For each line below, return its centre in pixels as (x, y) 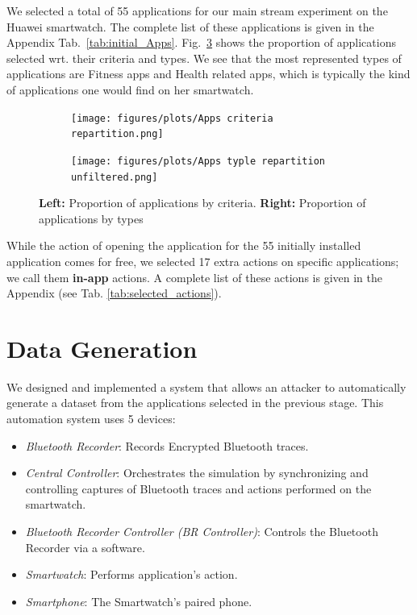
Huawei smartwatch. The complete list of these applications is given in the (190, 26)
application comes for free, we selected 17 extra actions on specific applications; (203, 261)
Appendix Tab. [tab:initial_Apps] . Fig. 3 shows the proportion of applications (201, 42)
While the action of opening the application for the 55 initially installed (184, 245)
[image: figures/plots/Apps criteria (172, 118)
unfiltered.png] (115, 177)
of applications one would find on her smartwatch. (130, 89)
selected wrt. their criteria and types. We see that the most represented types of (204, 58)
